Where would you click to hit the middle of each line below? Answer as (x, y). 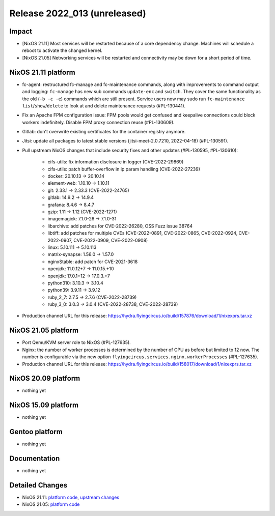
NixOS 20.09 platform (45, 378)
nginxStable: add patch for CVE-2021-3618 (93, 262)
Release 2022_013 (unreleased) (78, 13)
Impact (21, 31)
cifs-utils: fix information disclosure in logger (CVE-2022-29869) (116, 162)
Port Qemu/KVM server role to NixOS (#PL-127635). (76, 342)
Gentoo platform (36, 432)
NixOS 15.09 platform (44, 405)
